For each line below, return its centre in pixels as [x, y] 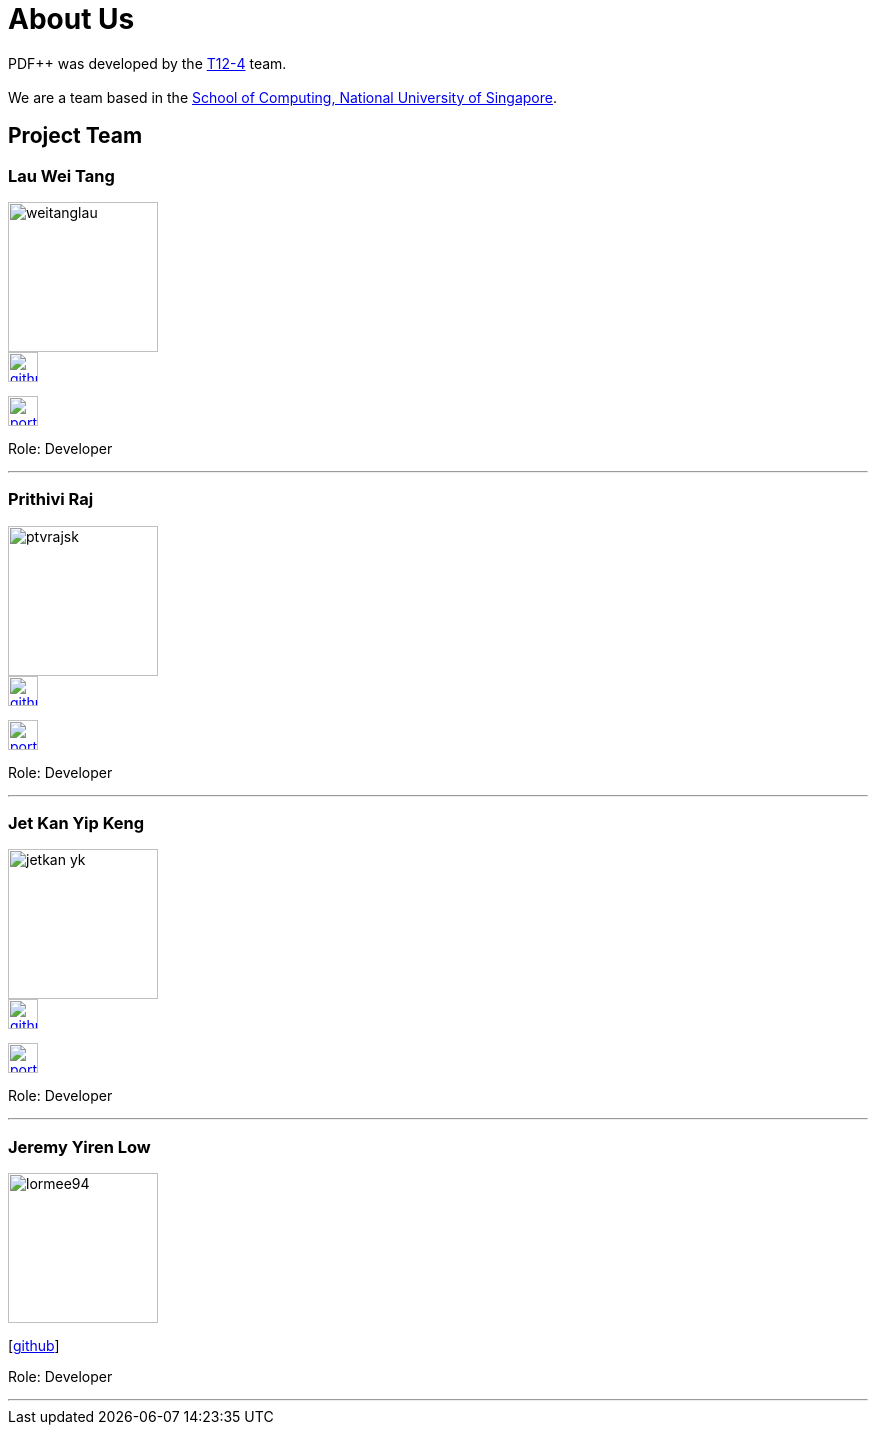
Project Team [75, 136]
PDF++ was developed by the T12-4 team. [147, 63]
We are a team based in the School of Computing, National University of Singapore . [283, 97]
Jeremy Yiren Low [79, 1146]
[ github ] [34, 1346]
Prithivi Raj [51, 499]
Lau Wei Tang [61, 175]
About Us [71, 19]
